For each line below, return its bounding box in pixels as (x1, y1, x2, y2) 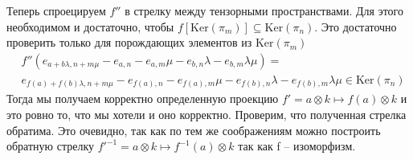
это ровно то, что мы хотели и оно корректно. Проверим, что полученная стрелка (6, 105, 407, 122)
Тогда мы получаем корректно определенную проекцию (6, 90, 279, 107)
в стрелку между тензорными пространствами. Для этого (125, 2, 403, 18)
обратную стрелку (6, 137, 95, 154)
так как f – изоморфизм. (238, 137, 356, 154)
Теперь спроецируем (6, 2, 106, 18)
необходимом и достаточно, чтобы (6, 18, 174, 35)
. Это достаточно (314, 18, 397, 35)
